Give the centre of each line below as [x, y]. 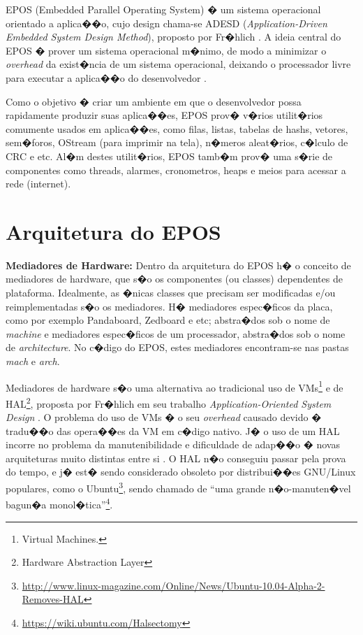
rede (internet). [38, 184]
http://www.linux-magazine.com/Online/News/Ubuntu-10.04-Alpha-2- [173, 585]
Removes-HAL [53, 599]
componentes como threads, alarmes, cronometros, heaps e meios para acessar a [176, 170]
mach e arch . [33, 361]
